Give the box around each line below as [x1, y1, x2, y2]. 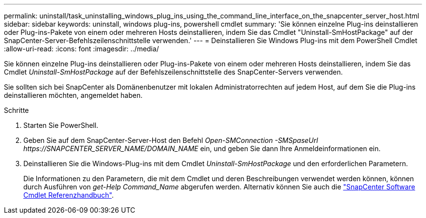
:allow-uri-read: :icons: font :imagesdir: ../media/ [4, 45, 159, 53]
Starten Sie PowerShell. [23, 121, 99, 129]
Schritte [4, 106, 29, 114]
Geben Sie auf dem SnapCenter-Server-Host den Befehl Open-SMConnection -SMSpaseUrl [23, 136, 318, 144]
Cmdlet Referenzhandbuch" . [23, 191, 114, 199]
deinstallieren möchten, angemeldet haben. [4, 91, 142, 99]
